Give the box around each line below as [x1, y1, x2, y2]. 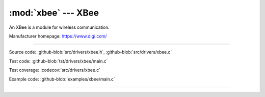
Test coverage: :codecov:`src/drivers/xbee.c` [9, 67, 101, 73]
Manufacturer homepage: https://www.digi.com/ [9, 33, 107, 39]
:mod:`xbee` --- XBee [9, 7, 99, 18]
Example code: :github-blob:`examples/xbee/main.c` [9, 76, 115, 82]
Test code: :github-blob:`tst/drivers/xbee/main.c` [9, 58, 108, 64]
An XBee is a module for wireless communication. [9, 24, 110, 30]
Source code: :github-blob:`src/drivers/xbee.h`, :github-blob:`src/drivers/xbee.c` [9, 49, 172, 55]
